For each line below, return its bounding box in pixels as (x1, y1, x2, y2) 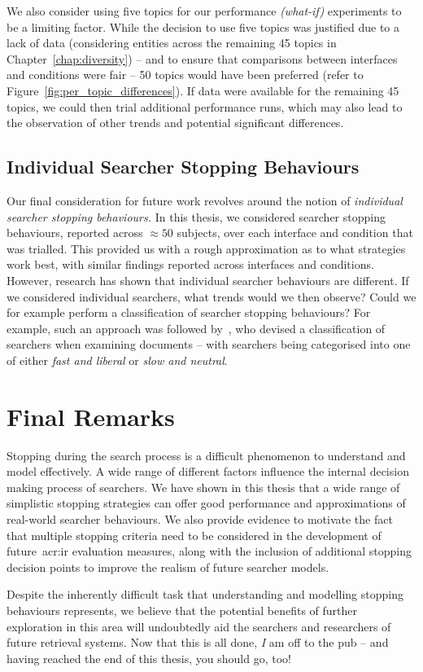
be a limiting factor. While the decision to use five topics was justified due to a (7, 18, 400, 35)
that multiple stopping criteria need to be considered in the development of (7, 526, 382, 543)
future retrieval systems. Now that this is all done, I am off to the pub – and (7, 634, 389, 651)
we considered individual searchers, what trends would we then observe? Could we (7, 288, 416, 305)
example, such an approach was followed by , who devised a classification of (7, 319, 386, 336)
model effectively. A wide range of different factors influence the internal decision (7, 463, 409, 480)
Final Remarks (7, 399, 175, 433)
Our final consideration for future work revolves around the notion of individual (7, 191, 403, 209)
